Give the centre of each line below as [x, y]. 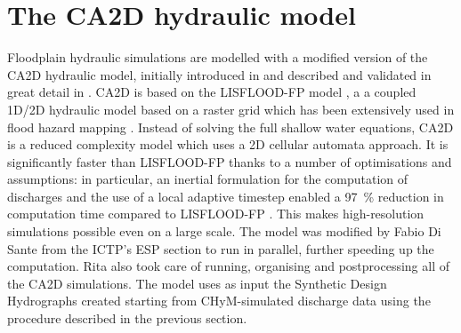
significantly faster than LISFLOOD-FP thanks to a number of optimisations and [230, 161]
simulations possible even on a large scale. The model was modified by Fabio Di [224, 231]
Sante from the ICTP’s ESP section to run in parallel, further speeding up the [221, 248]
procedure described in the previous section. [127, 318]
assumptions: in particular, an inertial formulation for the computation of [208, 179]
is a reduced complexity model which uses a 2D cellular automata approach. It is [228, 144]
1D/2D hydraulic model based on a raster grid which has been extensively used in [231, 109]
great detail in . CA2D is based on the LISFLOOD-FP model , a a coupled [212, 92]
